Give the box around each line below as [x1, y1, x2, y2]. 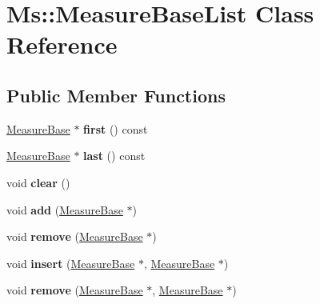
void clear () [6, 174, 70, 190]
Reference [6, 28, 118, 61]
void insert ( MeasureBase [6, 254, 135, 271]
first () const [83, 120, 148, 137]
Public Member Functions [6, 82, 226, 107]
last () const [83, 147, 146, 164]
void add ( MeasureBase [6, 201, 123, 218]
